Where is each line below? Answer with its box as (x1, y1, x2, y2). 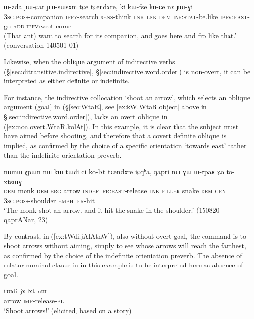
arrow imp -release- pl (4, 295, 64, 306)
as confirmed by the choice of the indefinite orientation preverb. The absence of (4, 250, 242, 260)
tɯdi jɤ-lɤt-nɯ (4, 286, 47, 296)
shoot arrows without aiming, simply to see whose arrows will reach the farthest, (4, 240, 246, 251)
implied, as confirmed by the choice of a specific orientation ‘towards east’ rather (4, 140, 247, 150)
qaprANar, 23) (4, 214, 48, 224)
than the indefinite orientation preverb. (4, 150, 122, 160)
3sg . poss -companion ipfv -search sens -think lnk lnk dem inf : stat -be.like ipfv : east (4, 11, 248, 21)
